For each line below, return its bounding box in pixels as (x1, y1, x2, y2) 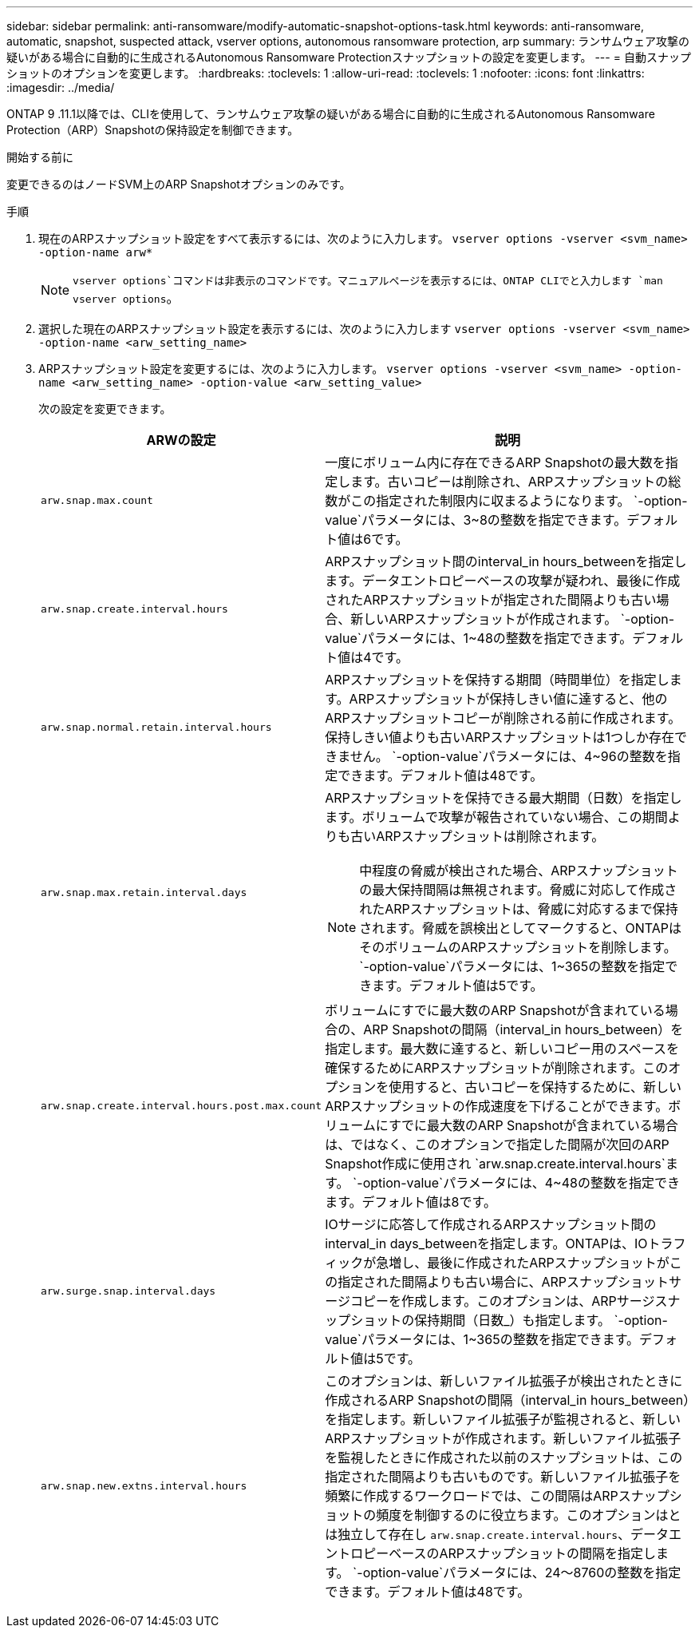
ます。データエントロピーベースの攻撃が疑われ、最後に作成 (325, 573, 681, 589)
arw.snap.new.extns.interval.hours (41, 1479, 247, 1492)
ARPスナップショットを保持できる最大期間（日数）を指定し (325, 790, 682, 806)
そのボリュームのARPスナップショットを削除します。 (359, 939, 677, 955)
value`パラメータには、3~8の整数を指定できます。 (325, 512, 627, 528)
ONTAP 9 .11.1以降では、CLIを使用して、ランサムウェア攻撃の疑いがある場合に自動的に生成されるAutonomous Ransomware (6, 107, 655, 121)
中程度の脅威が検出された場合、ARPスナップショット (359, 863, 678, 878)
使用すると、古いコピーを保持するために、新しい (389, 1079, 682, 1095)
